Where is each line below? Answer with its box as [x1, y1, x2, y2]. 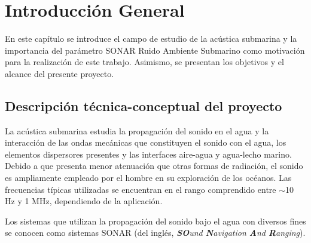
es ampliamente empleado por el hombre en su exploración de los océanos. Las [5, 171, 292, 184]
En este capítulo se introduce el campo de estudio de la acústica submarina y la [5, 32, 297, 45]
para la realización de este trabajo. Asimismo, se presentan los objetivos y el [5, 56, 284, 68]
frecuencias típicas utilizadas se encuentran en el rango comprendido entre [5, 183, 276, 195]
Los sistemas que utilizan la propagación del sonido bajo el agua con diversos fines [5, 214, 306, 227]
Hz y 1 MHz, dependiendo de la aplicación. [5, 195, 163, 207]
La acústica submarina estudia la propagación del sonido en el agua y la [5, 124, 269, 137]
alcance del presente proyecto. [5, 67, 114, 79]
